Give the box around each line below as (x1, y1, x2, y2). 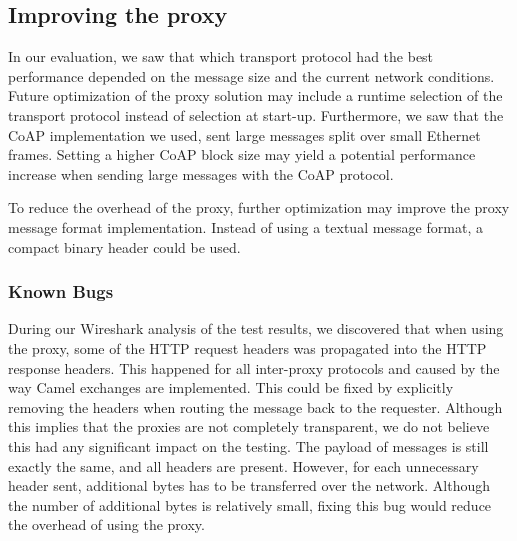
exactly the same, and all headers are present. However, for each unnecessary (8, 455, 479, 476)
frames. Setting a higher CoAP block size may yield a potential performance (8, 144, 476, 165)
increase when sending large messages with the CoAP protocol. (8, 163, 394, 184)
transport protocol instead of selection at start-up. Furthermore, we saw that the (8, 104, 504, 125)
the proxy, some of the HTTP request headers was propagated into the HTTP (8, 337, 487, 358)
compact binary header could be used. (8, 236, 241, 257)
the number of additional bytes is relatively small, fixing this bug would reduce (8, 494, 492, 515)
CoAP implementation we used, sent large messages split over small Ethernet (8, 124, 481, 145)
